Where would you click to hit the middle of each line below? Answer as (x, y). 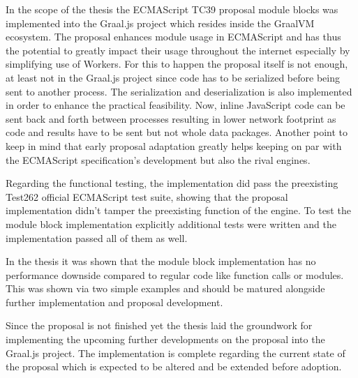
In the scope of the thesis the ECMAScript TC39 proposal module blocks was (172, 9)
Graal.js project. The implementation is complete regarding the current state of (176, 353)
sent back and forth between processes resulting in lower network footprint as (171, 118)
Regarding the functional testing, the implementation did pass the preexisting (172, 183)
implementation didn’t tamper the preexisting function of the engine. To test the (178, 210)
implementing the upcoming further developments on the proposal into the (165, 339)
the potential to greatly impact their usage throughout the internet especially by (178, 50)
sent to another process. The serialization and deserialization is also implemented (179, 91)
